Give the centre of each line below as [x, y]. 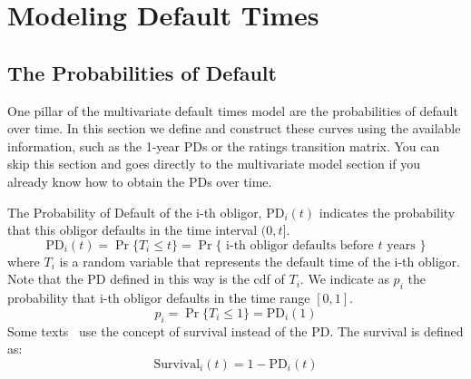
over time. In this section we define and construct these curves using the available [234, 128]
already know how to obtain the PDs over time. [140, 181]
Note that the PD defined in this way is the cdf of [146, 279]
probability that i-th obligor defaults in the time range [159, 298]
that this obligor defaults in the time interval [132, 230]
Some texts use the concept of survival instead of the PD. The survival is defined [235, 330]
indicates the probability [387, 212]
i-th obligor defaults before [300, 245]
